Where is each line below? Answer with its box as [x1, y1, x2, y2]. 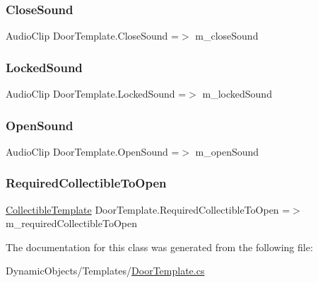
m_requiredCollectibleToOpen [6, 216, 137, 231]
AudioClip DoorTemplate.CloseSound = [6, 28, 179, 43]
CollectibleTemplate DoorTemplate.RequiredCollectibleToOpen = [6, 202, 290, 216]
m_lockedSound [202, 86, 272, 101]
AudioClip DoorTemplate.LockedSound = [6, 86, 187, 101]
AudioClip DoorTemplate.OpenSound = [6, 144, 179, 158]
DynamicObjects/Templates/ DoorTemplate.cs [6, 263, 205, 278]
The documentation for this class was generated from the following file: [6, 239, 313, 254]
